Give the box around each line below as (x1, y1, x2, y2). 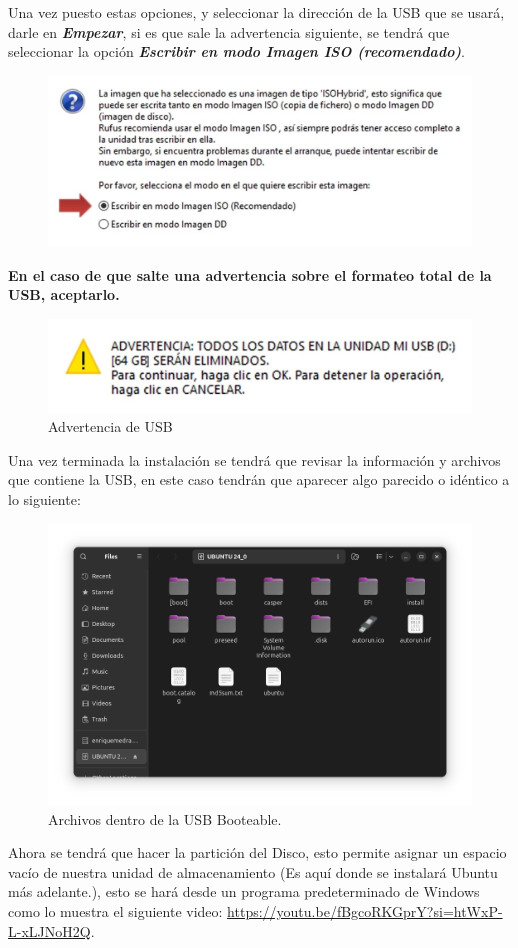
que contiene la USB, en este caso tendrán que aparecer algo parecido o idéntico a (8, 469, 510, 490)
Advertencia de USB (48, 416, 173, 437)
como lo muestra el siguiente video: (8, 901, 223, 922)
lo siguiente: (8, 488, 81, 509)
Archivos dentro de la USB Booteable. (48, 808, 282, 829)
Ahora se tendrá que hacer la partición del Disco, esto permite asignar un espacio (8, 842, 507, 863)
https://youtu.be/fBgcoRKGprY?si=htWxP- (227, 901, 503, 922)
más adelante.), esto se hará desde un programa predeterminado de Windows (8, 881, 480, 902)
